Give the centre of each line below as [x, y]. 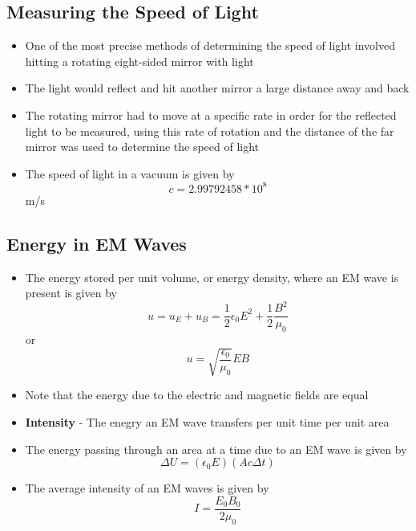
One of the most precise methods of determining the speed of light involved [210, 45]
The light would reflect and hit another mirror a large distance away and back [217, 88]
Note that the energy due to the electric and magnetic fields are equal [197, 395]
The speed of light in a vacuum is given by [130, 173]
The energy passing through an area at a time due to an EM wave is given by [216, 449]
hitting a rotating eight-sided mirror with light [139, 61]
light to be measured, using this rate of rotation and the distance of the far [210, 131]
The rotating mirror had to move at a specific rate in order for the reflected [211, 114]
